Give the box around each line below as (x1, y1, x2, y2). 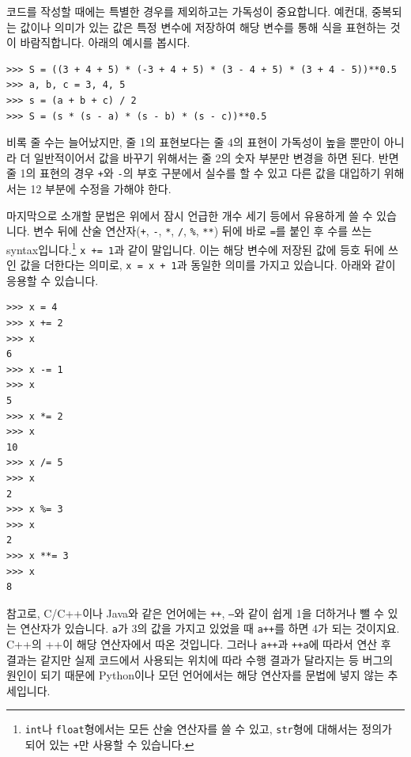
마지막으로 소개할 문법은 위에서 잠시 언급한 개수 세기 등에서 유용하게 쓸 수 (6, 207, 373, 223)
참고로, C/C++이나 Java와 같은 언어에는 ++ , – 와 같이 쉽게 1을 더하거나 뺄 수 (6, 604, 384, 621)
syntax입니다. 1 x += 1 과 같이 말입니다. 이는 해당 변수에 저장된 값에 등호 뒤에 (6, 238, 385, 257)
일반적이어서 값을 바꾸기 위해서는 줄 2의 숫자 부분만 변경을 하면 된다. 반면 (34, 149, 399, 165)
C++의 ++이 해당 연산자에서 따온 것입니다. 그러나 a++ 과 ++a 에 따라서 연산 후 (6, 636, 391, 652)
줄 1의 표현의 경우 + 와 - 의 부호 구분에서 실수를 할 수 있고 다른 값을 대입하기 (6, 165, 381, 181)
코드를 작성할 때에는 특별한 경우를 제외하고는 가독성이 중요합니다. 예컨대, (6, 3, 368, 19)
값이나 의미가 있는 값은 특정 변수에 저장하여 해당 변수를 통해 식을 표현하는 (20, 18, 386, 35)
